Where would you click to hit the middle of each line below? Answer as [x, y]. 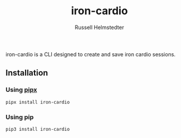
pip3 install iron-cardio [38, 129]
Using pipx [21, 90]
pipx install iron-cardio [38, 102]
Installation [27, 73]
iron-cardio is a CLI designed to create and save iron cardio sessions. [91, 54]
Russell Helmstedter [99, 27]
